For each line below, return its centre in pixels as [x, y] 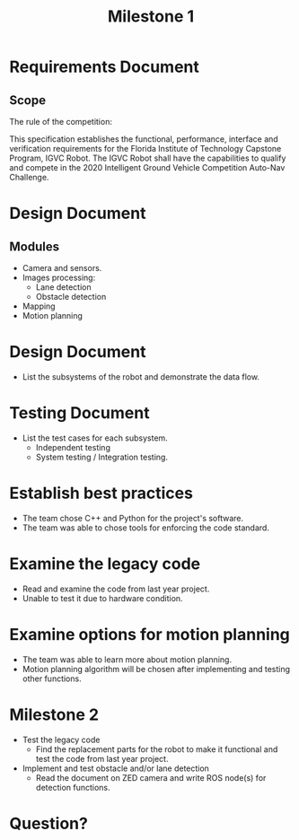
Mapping [39, 306]
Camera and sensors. [62, 268]
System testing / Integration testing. [102, 457]
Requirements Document [105, 67]
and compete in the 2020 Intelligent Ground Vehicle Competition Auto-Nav [147, 167]
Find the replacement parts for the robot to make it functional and [157, 749]
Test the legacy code [61, 739]
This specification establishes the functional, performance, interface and [144, 139]
